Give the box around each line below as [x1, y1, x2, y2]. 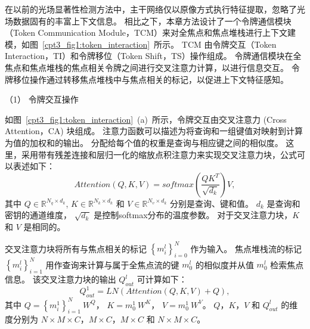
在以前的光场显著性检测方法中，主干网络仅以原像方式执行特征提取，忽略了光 [5, 3, 305, 15]
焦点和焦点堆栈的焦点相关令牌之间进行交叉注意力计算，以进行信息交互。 [5, 61, 289, 73]
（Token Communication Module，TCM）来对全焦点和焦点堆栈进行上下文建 [5, 26, 296, 39]
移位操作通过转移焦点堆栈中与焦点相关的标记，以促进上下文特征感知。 [13, 73, 289, 85]
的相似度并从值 [195, 258, 254, 271]
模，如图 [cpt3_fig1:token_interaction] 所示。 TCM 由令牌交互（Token [5, 38, 277, 50]
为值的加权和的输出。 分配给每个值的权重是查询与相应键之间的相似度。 [5, 136, 283, 148]
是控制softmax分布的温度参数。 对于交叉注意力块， [94, 209, 293, 221]
